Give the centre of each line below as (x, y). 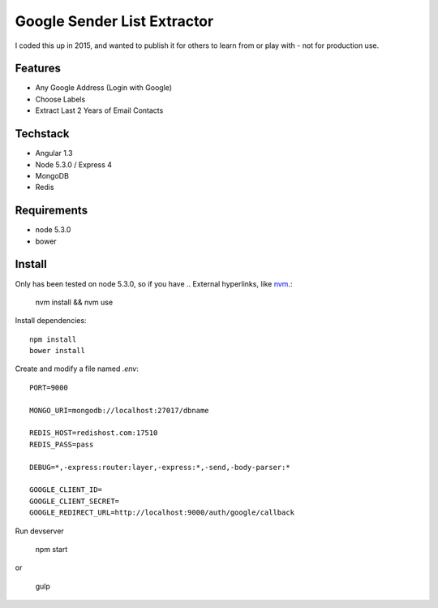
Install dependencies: (51, 321)
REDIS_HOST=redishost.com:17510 (94, 433)
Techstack (42, 134)
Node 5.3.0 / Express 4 (74, 164)
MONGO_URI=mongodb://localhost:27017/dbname (120, 410)
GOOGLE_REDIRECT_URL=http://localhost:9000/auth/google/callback (162, 513)
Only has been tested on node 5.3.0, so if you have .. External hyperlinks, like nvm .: (154, 283)
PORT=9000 (49, 387)
